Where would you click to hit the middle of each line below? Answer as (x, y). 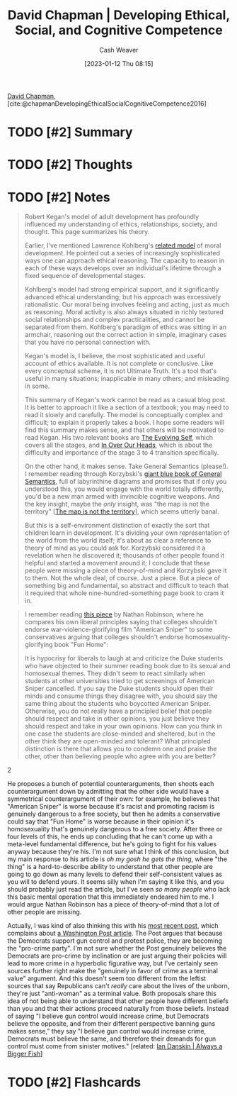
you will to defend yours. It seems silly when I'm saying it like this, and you (116, 882)
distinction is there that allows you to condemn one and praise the (121, 749)
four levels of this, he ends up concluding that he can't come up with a (110, 836)
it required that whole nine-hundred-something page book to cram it (124, 593)
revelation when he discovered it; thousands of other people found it (125, 555)
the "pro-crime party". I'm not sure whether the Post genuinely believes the (117, 948)
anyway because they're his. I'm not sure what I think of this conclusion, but (118, 852)
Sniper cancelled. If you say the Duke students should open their (119, 689)
